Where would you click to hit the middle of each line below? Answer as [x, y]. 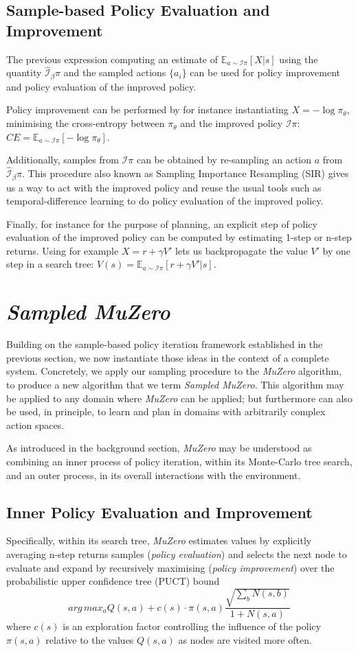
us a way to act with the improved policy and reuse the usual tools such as [164, 187]
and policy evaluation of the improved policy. [101, 86]
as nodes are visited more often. [245, 639]
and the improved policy [232, 123]
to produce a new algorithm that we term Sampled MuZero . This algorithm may [175, 384]
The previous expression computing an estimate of [112, 59]
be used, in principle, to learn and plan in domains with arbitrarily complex [166, 411]
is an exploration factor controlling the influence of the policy [192, 626]
